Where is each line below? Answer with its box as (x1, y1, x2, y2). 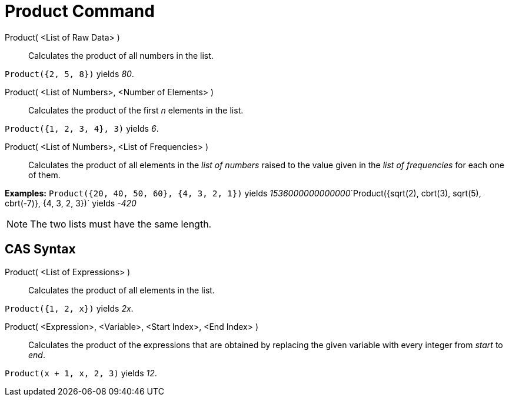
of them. (28, 169, 61, 180)
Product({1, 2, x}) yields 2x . (5, 303, 134, 313)
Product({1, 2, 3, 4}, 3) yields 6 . (5, 123, 159, 133)
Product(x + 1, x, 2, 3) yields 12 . (5, 367, 157, 378)
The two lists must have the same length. (30, 218, 212, 230)
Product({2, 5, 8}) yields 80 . (5, 68, 134, 79)
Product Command (5, 1, 155, 21)
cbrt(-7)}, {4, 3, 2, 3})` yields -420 (5, 198, 137, 208)
